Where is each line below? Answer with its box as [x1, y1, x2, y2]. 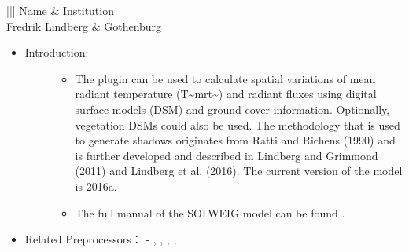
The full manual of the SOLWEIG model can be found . [75, 204, 345, 221]
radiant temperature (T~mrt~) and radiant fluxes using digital [75, 86, 377, 102]
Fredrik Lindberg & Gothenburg [6, 17, 162, 34]
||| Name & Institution [6, 2, 114, 18]
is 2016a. [75, 177, 117, 194]
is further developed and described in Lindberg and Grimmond [75, 147, 378, 163]
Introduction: [24, 44, 89, 60]
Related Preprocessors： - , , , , [24, 231, 177, 247]
